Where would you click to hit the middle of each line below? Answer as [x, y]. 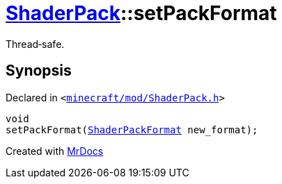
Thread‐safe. [35, 44]
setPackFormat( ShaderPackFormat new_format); [132, 129]
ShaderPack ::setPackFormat [141, 13]
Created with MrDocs [55, 151]
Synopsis [39, 71]
